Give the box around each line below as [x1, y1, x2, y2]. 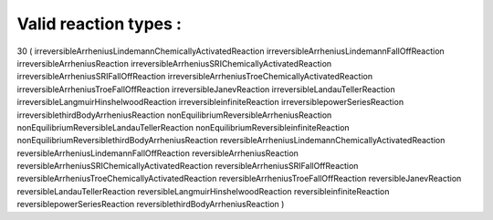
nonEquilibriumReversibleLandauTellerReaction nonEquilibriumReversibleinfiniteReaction [16, 121, 351, 132]
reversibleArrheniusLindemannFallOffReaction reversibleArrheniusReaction [16, 147, 299, 159]
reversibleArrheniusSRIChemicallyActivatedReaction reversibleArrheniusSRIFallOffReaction [16, 161, 359, 172]
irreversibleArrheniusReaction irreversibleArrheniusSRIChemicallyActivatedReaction [16, 58, 332, 68]
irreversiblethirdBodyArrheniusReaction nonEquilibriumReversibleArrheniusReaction [16, 110, 332, 120]
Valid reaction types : [16, 14, 183, 34]
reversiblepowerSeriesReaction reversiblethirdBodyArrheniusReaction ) [16, 199, 285, 210]
